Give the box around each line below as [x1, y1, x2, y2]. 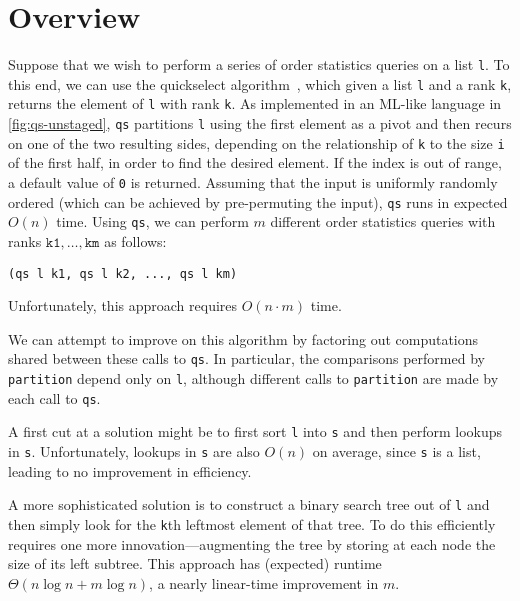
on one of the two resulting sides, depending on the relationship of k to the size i [8, 132, 505, 153]
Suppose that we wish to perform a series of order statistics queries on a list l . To [8, 54, 510, 75]
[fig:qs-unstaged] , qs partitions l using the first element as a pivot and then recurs [8, 113, 512, 134]
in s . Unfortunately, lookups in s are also [8, 441, 260, 462]
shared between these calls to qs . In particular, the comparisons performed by [8, 348, 485, 369]
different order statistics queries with [270, 211, 496, 232]
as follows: [104, 230, 167, 251]
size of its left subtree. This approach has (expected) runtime [8, 553, 382, 574]
